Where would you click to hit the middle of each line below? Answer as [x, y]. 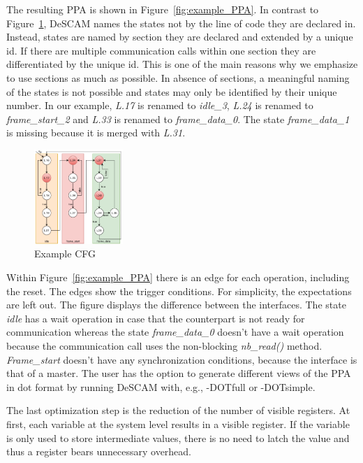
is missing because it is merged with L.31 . [96, 133]
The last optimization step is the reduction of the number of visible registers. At [178, 410]
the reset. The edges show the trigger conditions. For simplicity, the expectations [179, 291]
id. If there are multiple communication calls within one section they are [161, 50]
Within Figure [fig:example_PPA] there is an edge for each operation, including [178, 277]
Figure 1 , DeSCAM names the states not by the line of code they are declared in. [181, 23]
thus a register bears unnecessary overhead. [99, 451]
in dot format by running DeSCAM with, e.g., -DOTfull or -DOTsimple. [161, 386]
